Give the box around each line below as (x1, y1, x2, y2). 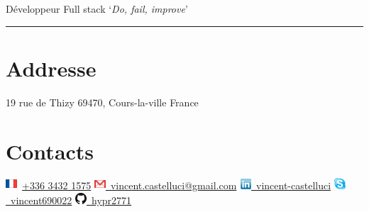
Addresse (6, 53, 97, 82)
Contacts (6, 136, 94, 165)
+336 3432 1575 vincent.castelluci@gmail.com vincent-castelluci (22, 178, 331, 193)
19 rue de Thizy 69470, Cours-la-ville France (6, 94, 199, 109)
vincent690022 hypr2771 (10, 193, 132, 208)
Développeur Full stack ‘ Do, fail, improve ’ (6, 1, 188, 16)
